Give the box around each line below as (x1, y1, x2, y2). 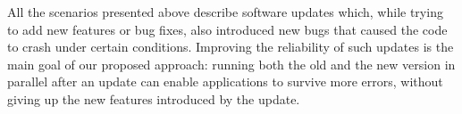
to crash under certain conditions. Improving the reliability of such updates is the (7, 37, 454, 56)
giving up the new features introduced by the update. (7, 89, 300, 108)
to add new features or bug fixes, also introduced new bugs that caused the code (7, 20, 448, 38)
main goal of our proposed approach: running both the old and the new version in (7, 54, 456, 73)
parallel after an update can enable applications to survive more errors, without (7, 72, 443, 91)
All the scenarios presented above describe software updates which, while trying (7, 3, 443, 20)
